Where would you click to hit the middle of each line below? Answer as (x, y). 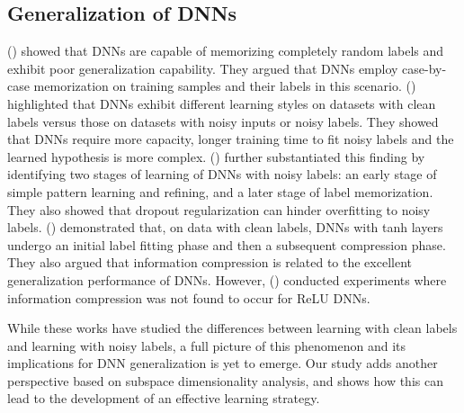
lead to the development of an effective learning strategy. (164, 398)
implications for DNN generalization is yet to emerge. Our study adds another (223, 363)
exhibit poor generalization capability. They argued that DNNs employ (203, 68)
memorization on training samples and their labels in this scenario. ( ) (225, 86)
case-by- (424, 68)
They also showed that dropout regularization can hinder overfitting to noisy (219, 209)
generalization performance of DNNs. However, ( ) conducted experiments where (227, 279)
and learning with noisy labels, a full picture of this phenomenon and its (207, 345)
